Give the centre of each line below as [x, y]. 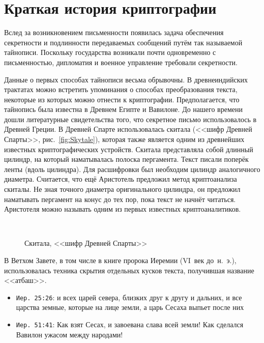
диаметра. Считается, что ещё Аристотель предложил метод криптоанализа [121, 179]
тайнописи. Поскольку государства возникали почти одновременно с [110, 52]
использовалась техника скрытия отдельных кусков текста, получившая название [129, 270]
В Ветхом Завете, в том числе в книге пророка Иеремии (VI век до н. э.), [120, 260]
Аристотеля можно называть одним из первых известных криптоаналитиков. [123, 209]
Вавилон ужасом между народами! [69, 334]
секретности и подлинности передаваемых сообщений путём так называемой [123, 42]
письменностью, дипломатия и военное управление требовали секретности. [121, 62]
